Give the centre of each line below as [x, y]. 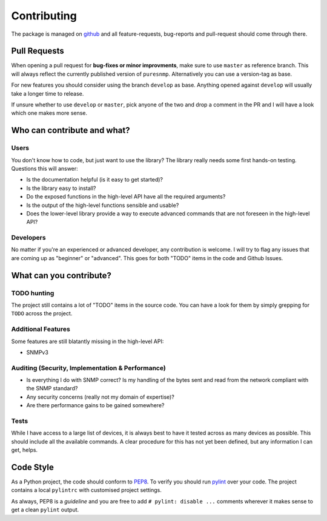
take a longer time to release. [48, 93]
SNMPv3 [37, 352]
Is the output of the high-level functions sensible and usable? [103, 205]
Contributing [44, 16]
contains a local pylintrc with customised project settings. [86, 490]
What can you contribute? [61, 275]
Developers [28, 238]
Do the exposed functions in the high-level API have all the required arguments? [126, 197]
